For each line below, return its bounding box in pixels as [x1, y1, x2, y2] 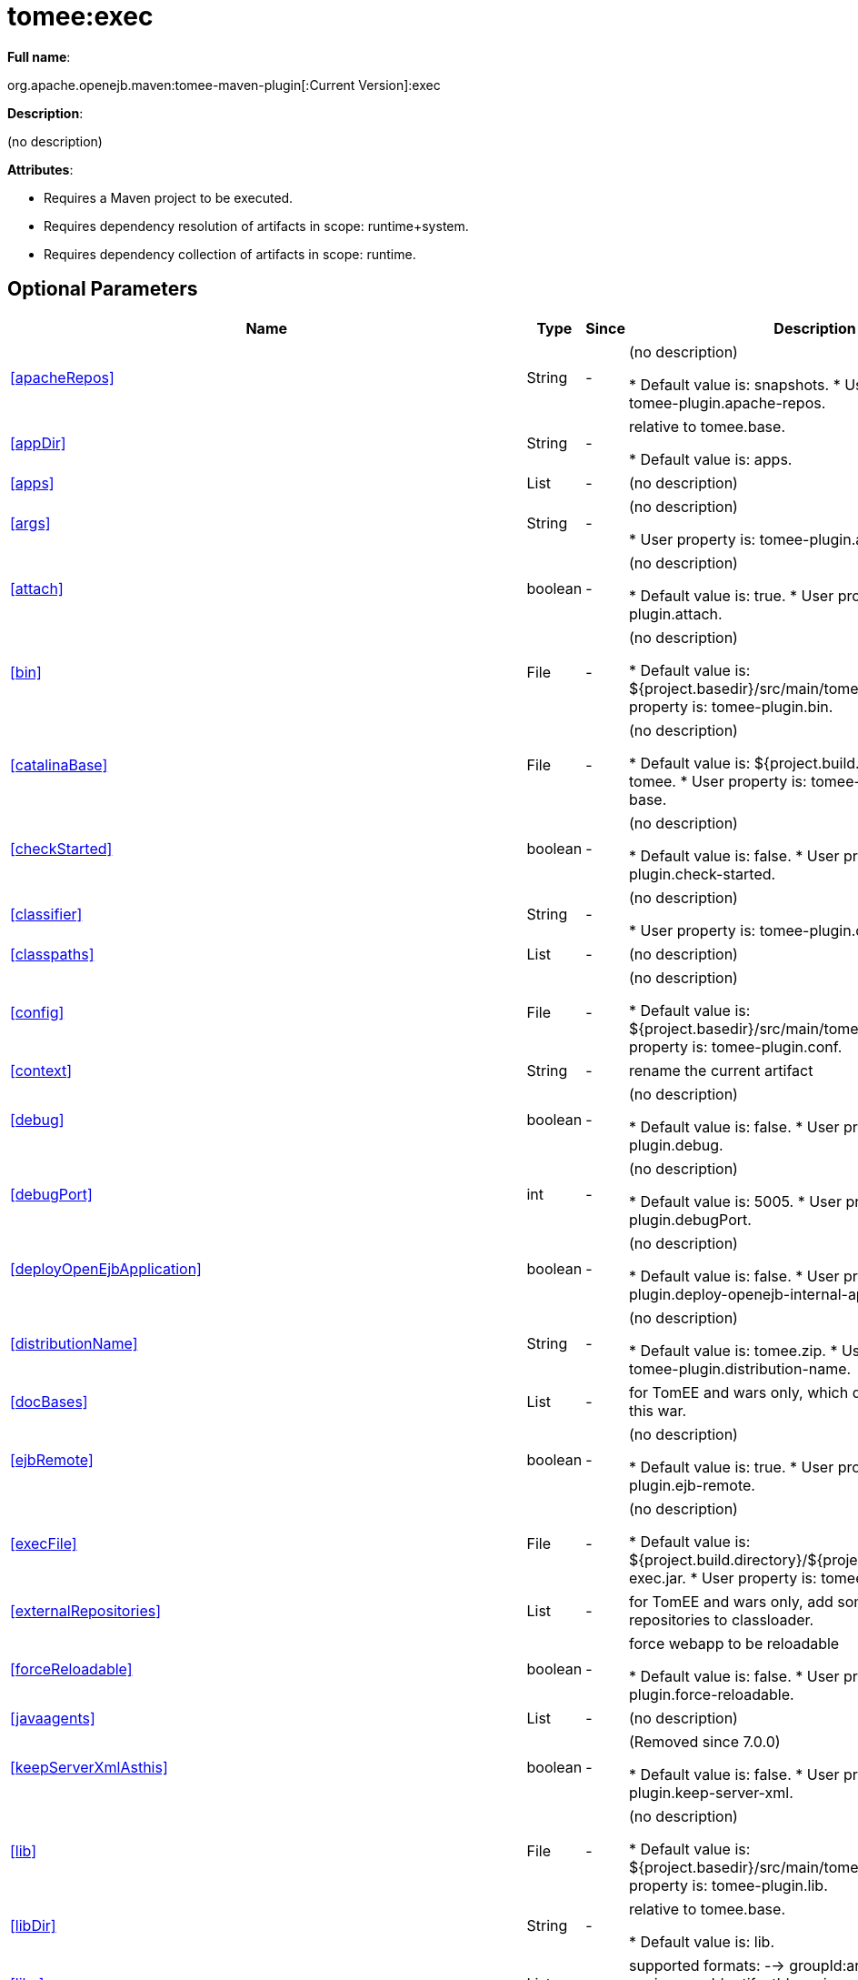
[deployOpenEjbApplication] [10, 1259, 202, 1278]
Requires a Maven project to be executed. [44, 189, 294, 206]
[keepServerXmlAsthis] [10, 1757, 168, 1776]
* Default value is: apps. [628, 449, 793, 468]
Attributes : [7, 161, 74, 177]
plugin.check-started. [628, 864, 776, 883]
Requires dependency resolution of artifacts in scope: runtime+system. [44, 217, 469, 234]
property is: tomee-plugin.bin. [628, 697, 833, 716]
